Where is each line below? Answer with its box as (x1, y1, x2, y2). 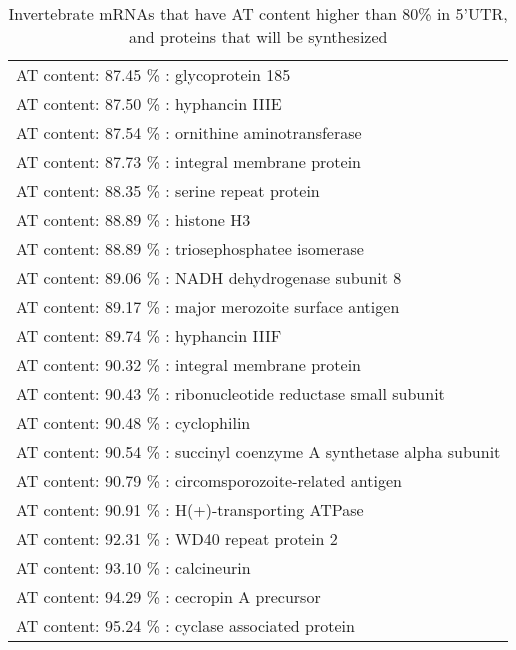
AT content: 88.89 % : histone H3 (16, 208, 251, 231)
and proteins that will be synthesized (128, 25, 388, 48)
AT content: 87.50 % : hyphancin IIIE (16, 92, 282, 115)
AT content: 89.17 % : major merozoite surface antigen (16, 295, 400, 318)
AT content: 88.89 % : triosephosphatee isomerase (16, 237, 364, 260)
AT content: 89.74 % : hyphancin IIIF (16, 324, 282, 347)
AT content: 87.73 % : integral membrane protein (16, 150, 362, 173)
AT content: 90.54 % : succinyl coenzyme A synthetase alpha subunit (16, 440, 501, 463)
